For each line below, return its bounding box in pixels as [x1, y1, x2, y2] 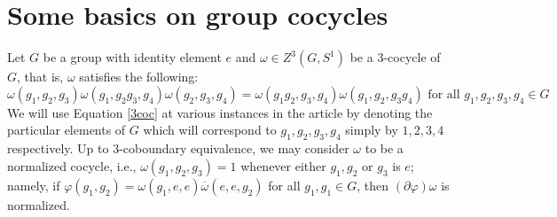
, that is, [17, 67, 64, 86]
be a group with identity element [43, 48, 222, 66]
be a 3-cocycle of [349, 48, 441, 66]
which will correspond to [143, 120, 277, 139]
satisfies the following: [79, 67, 199, 86]
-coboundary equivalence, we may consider [119, 139, 349, 158]
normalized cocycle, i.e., [7, 156, 137, 174]
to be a [365, 139, 404, 158]
